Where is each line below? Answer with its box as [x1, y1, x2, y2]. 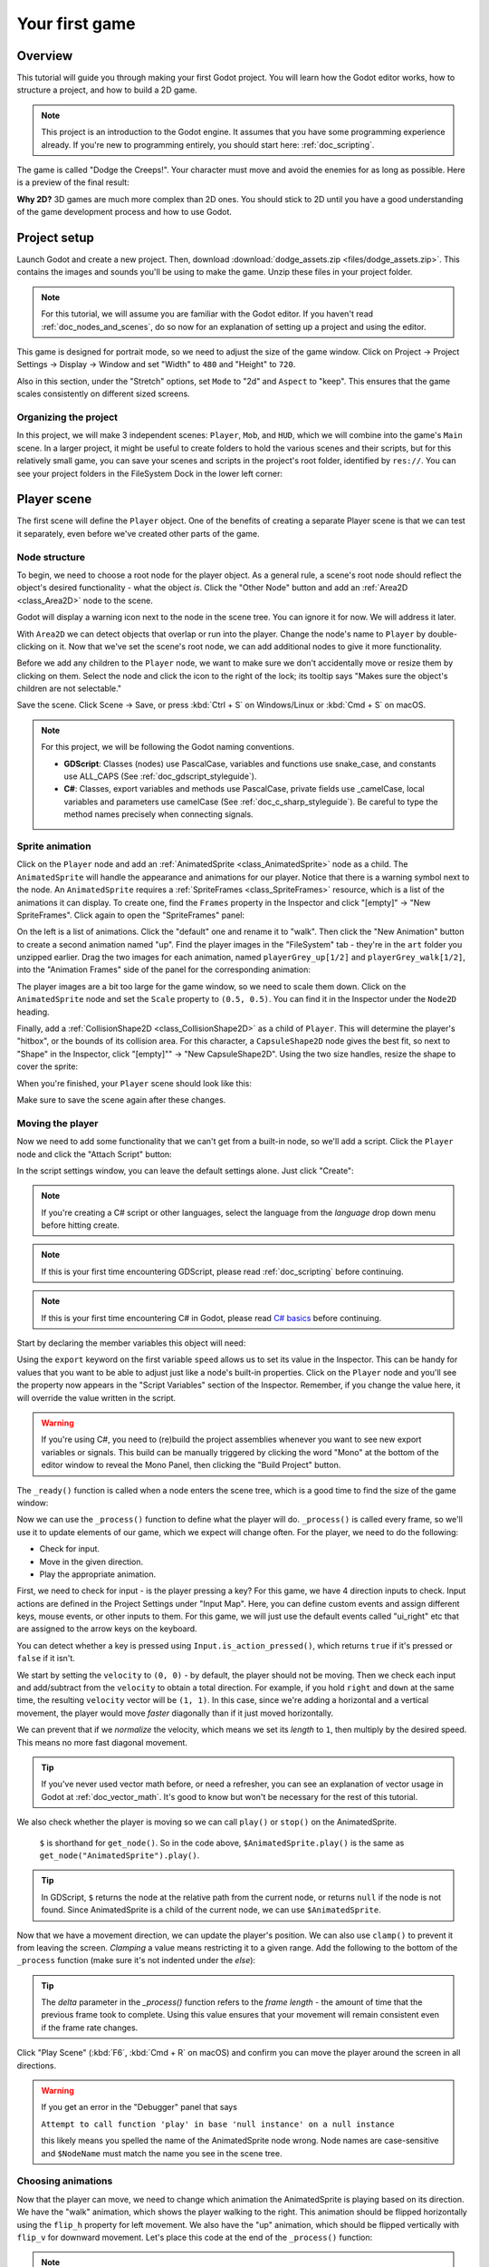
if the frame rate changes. [41, 2022, 139, 2033]
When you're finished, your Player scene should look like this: [16, 1077, 253, 1088]
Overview [16, 48, 73, 63]
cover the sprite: [16, 1061, 79, 1072]
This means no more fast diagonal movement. [16, 1737, 187, 1747]
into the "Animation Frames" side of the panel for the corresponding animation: [16, 964, 312, 975]
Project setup [16, 230, 95, 245]
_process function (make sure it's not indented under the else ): [16, 1955, 256, 1966]
